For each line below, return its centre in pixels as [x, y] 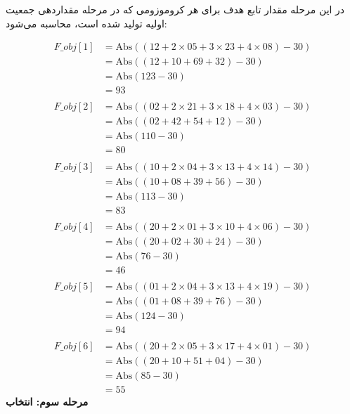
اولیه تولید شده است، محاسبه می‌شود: [86, 23]
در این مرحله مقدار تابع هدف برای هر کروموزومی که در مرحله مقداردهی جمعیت [175, 9]
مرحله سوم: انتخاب [47, 402]
